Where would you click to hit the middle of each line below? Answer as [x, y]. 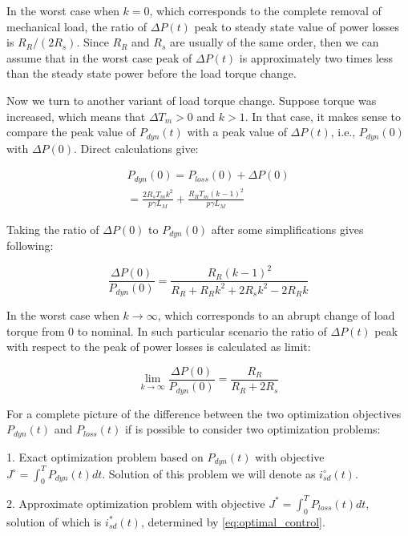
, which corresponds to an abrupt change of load [276, 315]
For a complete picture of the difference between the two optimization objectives [204, 413]
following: [30, 246]
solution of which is [54, 521]
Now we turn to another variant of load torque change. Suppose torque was [192, 100]
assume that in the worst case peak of [99, 57]
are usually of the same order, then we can [275, 42]
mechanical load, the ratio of [77, 26]
